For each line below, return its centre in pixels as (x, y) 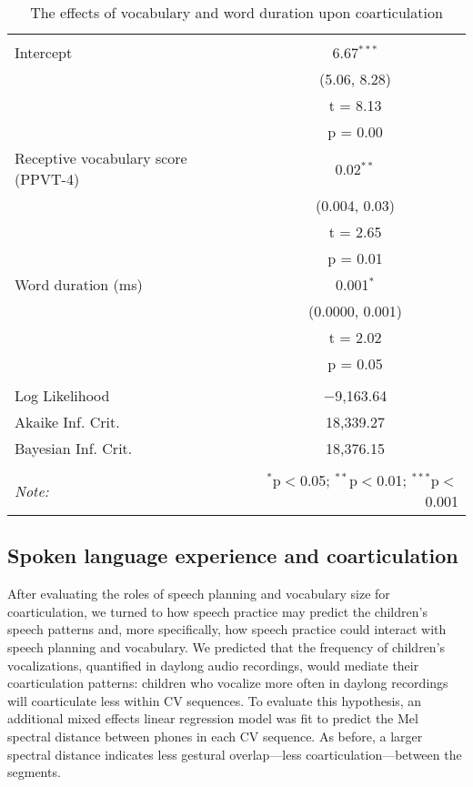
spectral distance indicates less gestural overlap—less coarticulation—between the (235, 754)
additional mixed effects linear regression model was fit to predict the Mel (213, 718)
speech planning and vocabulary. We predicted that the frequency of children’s (226, 646)
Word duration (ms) (79, 284)
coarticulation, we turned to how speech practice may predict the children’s (217, 611)
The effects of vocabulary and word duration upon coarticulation (236, 12)
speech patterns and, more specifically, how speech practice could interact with (227, 629)
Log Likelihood (62, 395)
